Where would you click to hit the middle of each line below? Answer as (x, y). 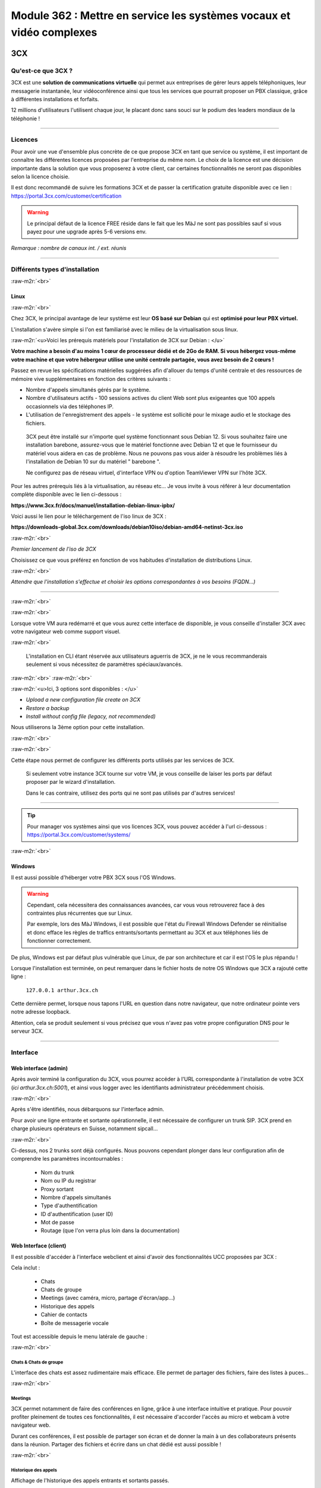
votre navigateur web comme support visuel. (66, 632)
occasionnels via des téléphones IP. (70, 406)
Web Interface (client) (39, 1246)
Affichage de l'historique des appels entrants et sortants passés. (90, 1480)
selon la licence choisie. (40, 176)
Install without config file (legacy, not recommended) (91, 717)
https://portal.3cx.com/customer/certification (66, 196)
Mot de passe (57, 1223)
